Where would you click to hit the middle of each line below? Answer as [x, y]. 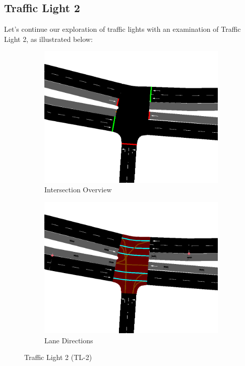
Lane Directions [69, 340]
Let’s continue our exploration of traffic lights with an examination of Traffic [122, 29]
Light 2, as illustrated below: [48, 39]
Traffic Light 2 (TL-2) [58, 357]
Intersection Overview [78, 190]
